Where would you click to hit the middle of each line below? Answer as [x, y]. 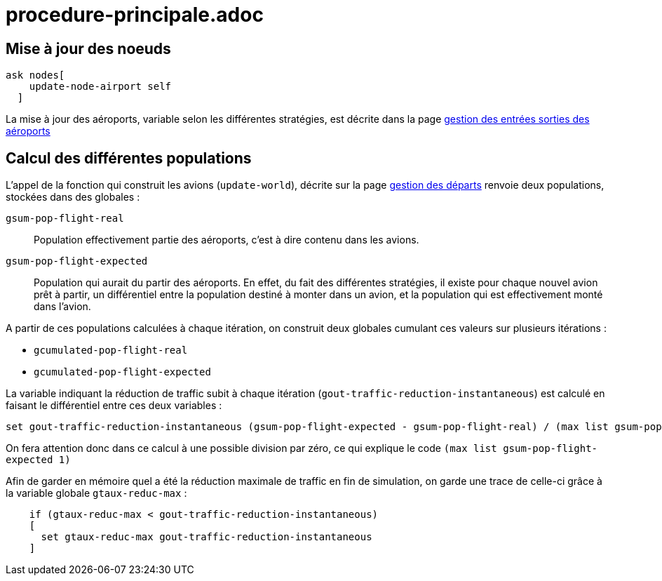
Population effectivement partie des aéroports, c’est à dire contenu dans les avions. [227, 240]
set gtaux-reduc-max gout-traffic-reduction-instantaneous [207, 537]
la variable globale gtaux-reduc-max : [96, 493]
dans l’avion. [62, 307]
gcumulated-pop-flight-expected [122, 372]
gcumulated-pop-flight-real [111, 350]
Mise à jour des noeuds [88, 48]
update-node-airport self [100, 87]
